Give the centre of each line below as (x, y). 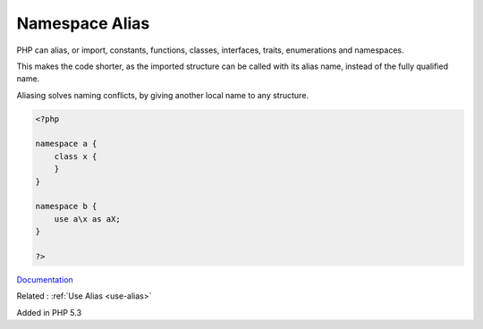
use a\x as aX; (87, 219)
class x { (76, 156)
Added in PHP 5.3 (49, 312)
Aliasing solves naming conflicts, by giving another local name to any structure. (162, 95)
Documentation (45, 279)
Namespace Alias (83, 23)
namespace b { (66, 207)
